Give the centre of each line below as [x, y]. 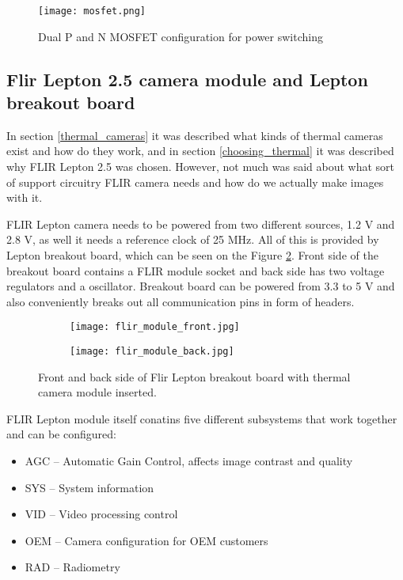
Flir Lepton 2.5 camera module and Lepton [187, 79]
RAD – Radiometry [72, 567]
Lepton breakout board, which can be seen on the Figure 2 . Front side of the [192, 255]
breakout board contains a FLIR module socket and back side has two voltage [196, 270]
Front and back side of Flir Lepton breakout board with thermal [194, 376]
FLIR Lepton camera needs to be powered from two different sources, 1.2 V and [201, 224]
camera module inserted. [97, 392]
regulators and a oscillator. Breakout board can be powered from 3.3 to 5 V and [201, 286]
